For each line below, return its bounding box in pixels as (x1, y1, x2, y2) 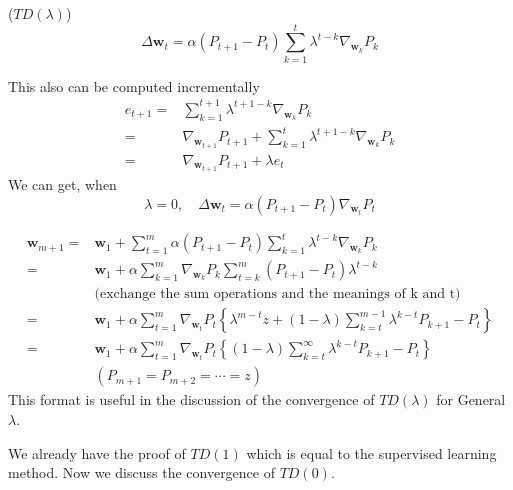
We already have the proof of (8, 442, 186, 463)
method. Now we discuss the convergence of (8, 462, 275, 483)
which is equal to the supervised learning (246, 442, 497, 463)
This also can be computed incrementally (8, 75, 260, 96)
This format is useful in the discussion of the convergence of (8, 389, 375, 410)
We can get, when (8, 174, 117, 195)
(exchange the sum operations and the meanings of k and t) (94, 287, 461, 302)
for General (436, 389, 506, 410)
